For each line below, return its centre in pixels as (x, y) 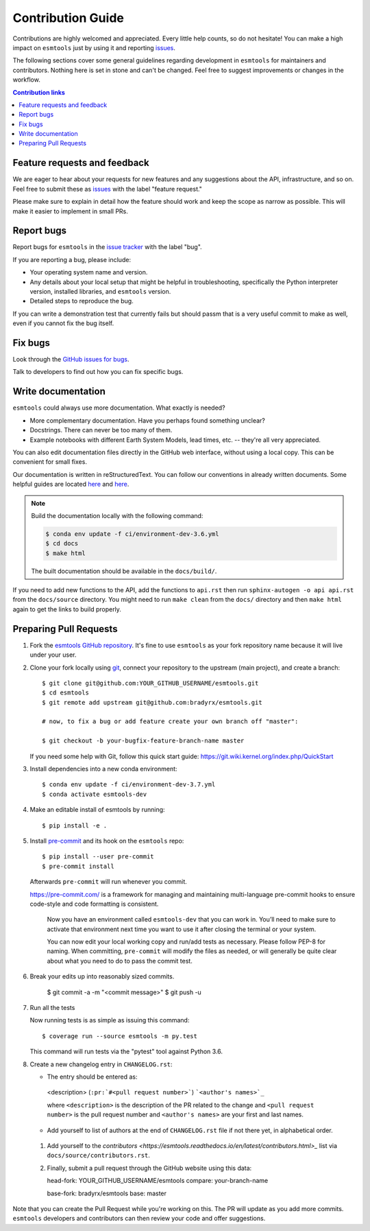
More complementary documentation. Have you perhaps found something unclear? (147, 420)
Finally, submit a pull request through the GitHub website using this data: (149, 1168)
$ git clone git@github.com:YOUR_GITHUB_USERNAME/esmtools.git (150, 683)
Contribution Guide (69, 18)
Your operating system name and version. (89, 272)
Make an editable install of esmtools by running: (97, 810)
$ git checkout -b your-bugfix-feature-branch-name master (143, 741)
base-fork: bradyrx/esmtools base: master (107, 1193)
